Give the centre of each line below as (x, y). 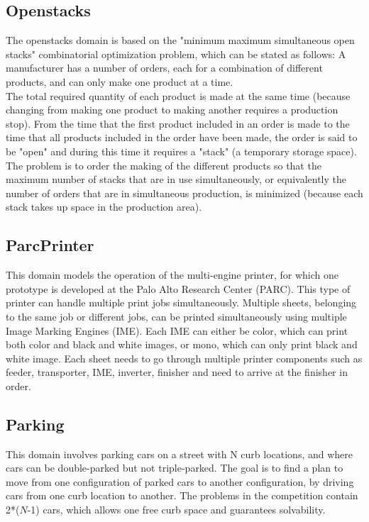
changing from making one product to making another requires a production (172, 110)
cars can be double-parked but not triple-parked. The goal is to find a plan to (175, 468)
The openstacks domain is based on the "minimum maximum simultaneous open (180, 40)
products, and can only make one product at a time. (120, 81)
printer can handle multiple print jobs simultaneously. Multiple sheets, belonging (181, 302)
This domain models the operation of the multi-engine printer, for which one (172, 275)
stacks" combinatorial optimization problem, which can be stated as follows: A (176, 54)
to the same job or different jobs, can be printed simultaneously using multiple (176, 316)
